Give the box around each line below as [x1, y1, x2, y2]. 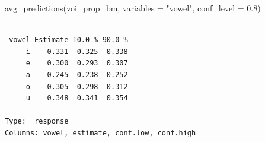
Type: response [5, 117, 69, 126]
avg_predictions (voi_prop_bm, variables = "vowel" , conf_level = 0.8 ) [5, 2, 261, 14]
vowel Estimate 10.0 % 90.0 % [9, 36, 128, 45]
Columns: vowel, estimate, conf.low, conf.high [5, 128, 196, 137]
